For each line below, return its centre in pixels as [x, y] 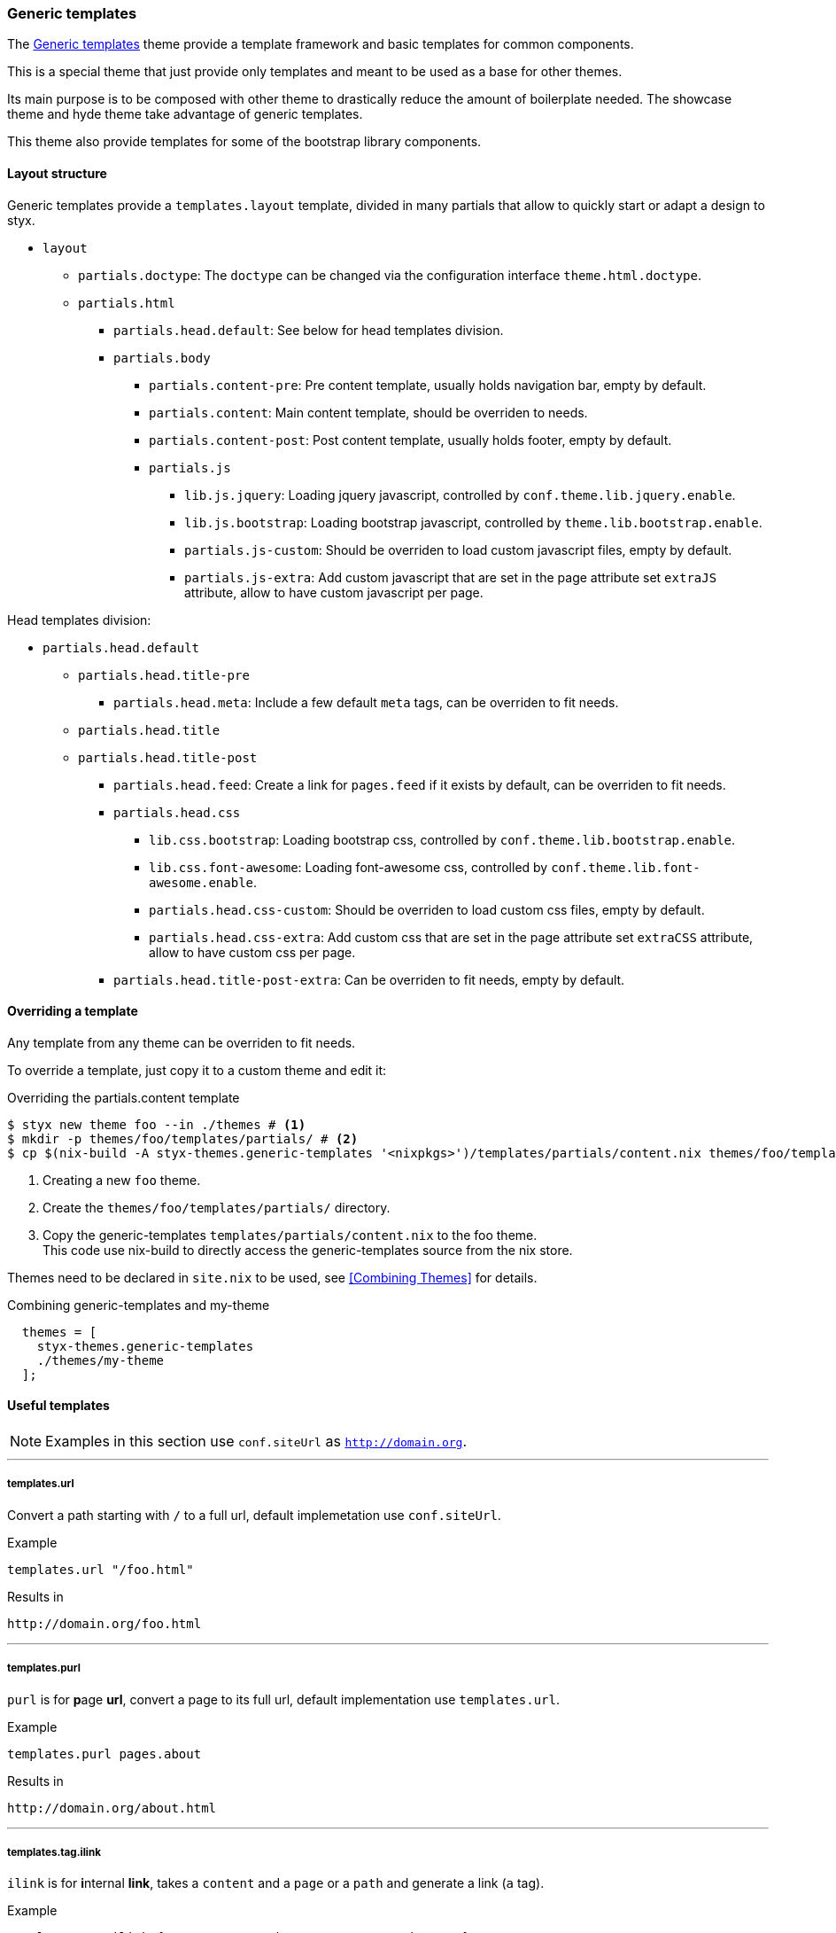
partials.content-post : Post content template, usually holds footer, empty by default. [410, 440]
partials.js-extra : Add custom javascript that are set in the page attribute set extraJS [451, 577]
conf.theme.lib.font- [626, 867]
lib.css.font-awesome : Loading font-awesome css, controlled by [348, 867]
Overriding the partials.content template [124, 1097]
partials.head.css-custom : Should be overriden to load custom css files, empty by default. [427, 909]
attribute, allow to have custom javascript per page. [334, 592]
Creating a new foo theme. [122, 1180]
